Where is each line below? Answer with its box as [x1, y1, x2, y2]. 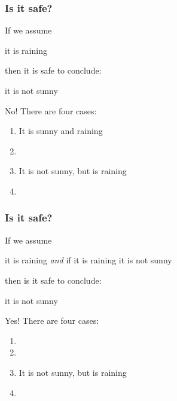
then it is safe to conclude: [5, 64, 102, 77]
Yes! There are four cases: [5, 314, 99, 327]
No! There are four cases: [5, 104, 97, 117]
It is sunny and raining [19, 124, 103, 137]
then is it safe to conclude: [5, 274, 102, 286]
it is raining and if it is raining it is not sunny [5, 254, 172, 266]
